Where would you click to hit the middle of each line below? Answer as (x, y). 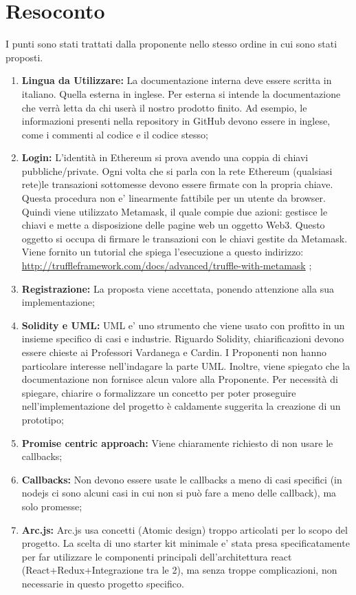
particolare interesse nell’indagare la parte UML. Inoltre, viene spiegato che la (186, 365)
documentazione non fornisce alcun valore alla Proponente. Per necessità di (180, 379)
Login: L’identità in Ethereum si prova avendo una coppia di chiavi (165, 157)
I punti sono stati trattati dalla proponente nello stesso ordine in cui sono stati (171, 44)
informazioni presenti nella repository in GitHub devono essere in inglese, (176, 121)
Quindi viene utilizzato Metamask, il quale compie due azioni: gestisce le (175, 211)
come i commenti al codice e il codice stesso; (115, 134)
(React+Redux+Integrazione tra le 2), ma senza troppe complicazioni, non (179, 570)
